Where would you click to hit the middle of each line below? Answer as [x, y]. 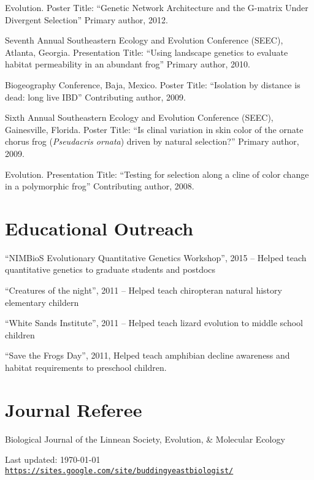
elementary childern [42, 302]
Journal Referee [74, 409]
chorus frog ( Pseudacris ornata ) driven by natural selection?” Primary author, [152, 141]
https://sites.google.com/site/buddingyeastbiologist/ [119, 470]
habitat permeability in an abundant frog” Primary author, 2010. [128, 64]
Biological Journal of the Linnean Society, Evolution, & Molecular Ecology [145, 439]
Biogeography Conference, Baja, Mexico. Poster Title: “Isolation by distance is [153, 84]
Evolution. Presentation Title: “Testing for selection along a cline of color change [157, 174]
